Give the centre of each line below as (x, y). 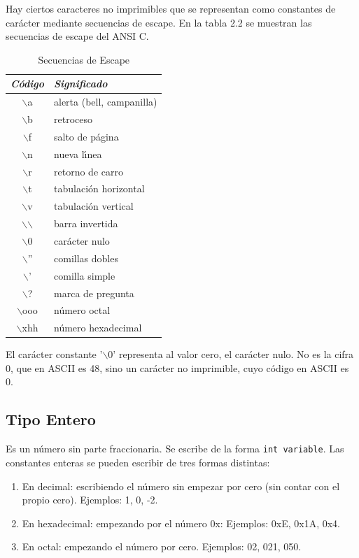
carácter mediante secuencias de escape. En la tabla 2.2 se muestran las (159, 22)
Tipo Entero (51, 419)
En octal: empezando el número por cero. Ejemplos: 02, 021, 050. (162, 546)
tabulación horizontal (99, 188)
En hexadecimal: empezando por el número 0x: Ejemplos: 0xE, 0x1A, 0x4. (181, 523)
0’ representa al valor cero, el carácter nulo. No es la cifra (231, 354)
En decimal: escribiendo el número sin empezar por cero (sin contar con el (181, 486)
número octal (82, 310)
